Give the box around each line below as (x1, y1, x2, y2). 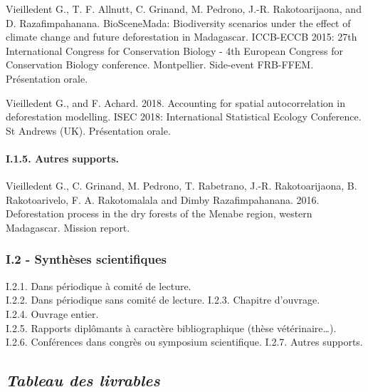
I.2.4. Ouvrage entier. (6, 306, 99, 321)
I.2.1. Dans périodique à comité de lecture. (6, 278, 191, 293)
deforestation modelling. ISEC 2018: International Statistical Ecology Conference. (6, 109, 362, 124)
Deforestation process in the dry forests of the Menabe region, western (6, 206, 312, 221)
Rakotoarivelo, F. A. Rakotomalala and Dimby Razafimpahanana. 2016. (6, 192, 320, 207)
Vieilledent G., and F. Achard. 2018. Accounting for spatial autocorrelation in (6, 95, 345, 110)
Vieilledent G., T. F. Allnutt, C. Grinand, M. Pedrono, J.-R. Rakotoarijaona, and (6, 1, 362, 16)
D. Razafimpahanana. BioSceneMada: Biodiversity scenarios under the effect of (6, 15, 351, 30)
